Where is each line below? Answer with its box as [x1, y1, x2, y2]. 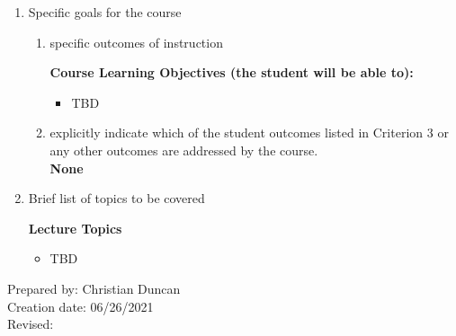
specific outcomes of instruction [49, 32, 223, 51]
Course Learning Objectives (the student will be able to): [49, 63, 414, 82]
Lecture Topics [28, 218, 122, 237]
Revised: [7, 314, 54, 333]
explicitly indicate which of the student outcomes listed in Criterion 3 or [49, 123, 449, 142]
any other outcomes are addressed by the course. [49, 140, 318, 159]
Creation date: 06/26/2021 [7, 296, 154, 315]
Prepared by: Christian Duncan [7, 279, 181, 297]
